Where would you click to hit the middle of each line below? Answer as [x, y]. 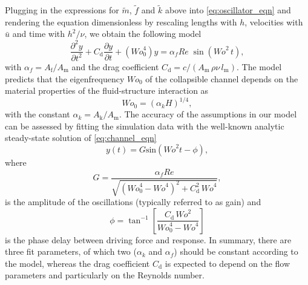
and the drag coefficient [115, 66]
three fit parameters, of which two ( [71, 251]
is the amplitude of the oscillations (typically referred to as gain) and [133, 202]
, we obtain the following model [143, 34]
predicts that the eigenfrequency [65, 78]
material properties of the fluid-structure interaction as [107, 90]
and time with [39, 34]
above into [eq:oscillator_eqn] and [228, 10]
